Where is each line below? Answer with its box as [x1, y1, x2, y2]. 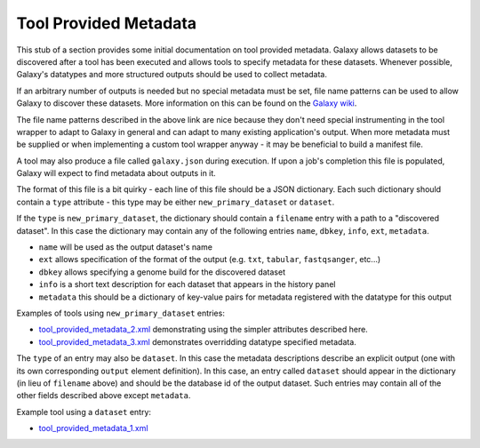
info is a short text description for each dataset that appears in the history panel [38, 279, 336, 290]
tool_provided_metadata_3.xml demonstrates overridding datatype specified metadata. [38, 336, 357, 347]
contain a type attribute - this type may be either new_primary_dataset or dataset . [16, 196, 335, 207]
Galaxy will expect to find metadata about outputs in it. [16, 168, 217, 179]
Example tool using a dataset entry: [16, 406, 151, 417]
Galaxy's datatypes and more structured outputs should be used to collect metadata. [16, 69, 328, 80]
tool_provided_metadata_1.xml [38, 423, 148, 434]
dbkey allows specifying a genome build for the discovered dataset [38, 267, 286, 277]
